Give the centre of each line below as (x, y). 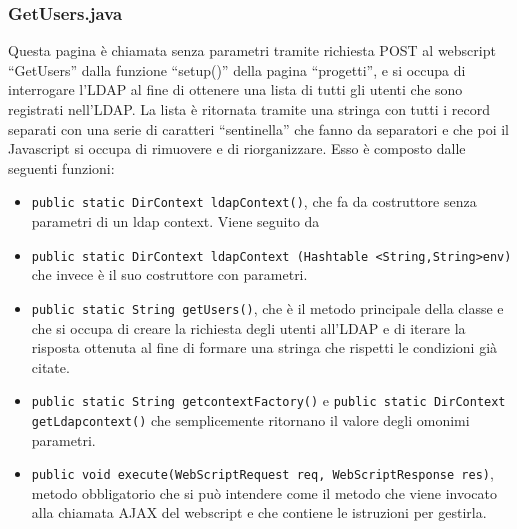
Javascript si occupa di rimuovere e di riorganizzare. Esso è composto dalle (237, 148)
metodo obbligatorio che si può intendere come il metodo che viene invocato (264, 492)
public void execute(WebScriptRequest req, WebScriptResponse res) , (262, 473)
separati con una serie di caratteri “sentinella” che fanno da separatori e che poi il (259, 128)
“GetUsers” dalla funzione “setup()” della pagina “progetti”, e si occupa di (237, 69)
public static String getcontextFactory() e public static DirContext (268, 400)
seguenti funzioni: (61, 167)
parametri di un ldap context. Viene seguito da (175, 221)
